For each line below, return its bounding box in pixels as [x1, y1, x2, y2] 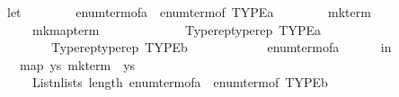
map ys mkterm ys [19, 55, 136, 74]
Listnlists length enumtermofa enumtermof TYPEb [31, 73, 328, 92]
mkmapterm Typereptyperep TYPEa [31, 20, 321, 39]
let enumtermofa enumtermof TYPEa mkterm [6, 3, 371, 21]
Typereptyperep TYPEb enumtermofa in [50, 38, 392, 57]
